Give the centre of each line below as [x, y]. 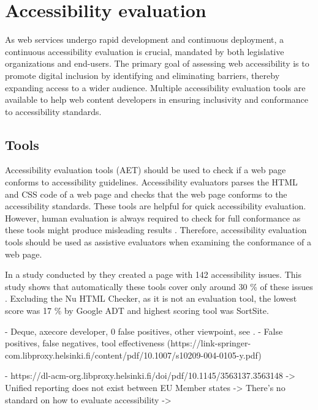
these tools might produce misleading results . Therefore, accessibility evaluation [156, 230]
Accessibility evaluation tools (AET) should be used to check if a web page [146, 170]
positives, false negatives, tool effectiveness [85, 343]
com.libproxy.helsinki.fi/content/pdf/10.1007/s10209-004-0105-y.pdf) [133, 355]
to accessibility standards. [53, 111]
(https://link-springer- [209, 343]
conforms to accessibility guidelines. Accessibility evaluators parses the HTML [151, 182]
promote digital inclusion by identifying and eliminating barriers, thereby [142, 75]
